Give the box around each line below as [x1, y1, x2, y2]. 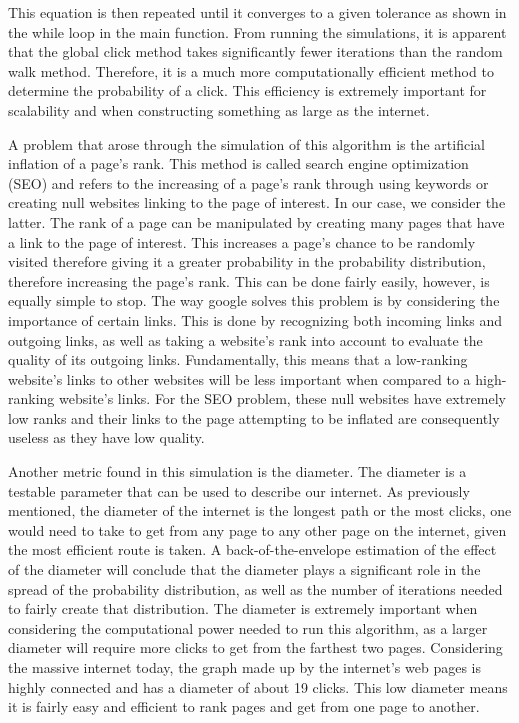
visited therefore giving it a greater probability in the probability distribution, [8, 251, 486, 272]
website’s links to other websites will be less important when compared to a [8, 368, 471, 389]
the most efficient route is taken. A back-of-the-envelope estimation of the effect [8, 539, 497, 560]
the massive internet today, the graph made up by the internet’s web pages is [8, 657, 481, 677]
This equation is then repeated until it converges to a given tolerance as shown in [8, 2, 507, 22]
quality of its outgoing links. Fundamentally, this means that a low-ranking [8, 349, 468, 370]
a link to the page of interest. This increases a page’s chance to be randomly [8, 231, 476, 252]
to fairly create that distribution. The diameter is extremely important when [8, 598, 478, 619]
